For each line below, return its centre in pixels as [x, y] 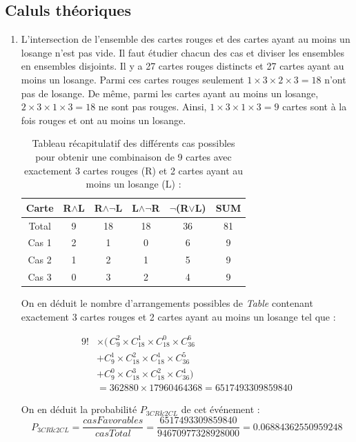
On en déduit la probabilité [79, 409]
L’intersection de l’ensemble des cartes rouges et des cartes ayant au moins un [186, 39]
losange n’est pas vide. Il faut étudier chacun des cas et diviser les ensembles [182, 52]
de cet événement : [220, 409]
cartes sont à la [315, 107]
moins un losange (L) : [133, 184]
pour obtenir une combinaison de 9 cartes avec [133, 156]
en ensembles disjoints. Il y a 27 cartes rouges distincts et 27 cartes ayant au [182, 66]
